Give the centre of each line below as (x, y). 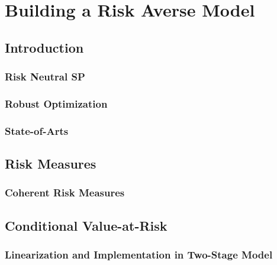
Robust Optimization (56, 103)
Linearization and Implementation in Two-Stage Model (139, 255)
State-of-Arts (37, 130)
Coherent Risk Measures (65, 193)
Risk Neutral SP (45, 77)
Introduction (44, 47)
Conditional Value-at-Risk (86, 225)
